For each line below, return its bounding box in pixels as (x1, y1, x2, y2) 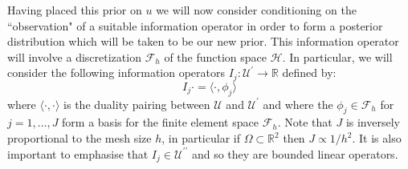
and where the (263, 95, 333, 112)
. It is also (352, 130, 402, 147)
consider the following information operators (7, 64, 226, 81)
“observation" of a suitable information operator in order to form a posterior (7, 17, 383, 34)
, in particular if (161, 130, 240, 147)
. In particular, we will (282, 48, 393, 65)
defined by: (282, 64, 337, 81)
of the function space (164, 48, 267, 65)
